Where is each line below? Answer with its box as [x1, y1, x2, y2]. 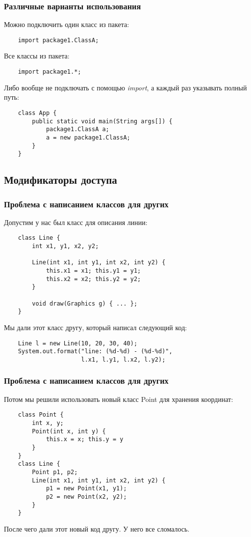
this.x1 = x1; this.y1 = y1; [46, 267, 141, 275]
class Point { [18, 411, 64, 419]
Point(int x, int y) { [32, 427, 106, 435]
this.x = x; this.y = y [46, 436, 124, 443]
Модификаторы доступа [4, 172, 117, 187]
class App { [18, 109, 57, 116]
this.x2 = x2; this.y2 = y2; [46, 275, 141, 283]
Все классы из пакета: [4, 51, 70, 61]
